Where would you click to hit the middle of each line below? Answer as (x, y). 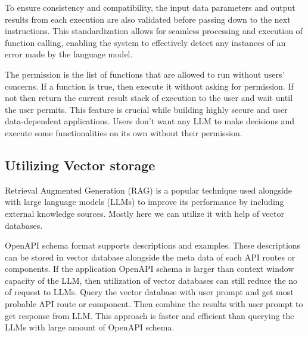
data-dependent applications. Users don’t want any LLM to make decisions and (150, 121)
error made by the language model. (69, 54)
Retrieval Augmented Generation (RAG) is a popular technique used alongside (148, 190)
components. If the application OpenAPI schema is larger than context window (150, 269)
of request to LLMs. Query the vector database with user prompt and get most (149, 292)
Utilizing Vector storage (80, 165)
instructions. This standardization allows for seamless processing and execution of (154, 31)
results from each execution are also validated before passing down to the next (148, 19)
